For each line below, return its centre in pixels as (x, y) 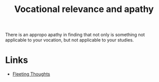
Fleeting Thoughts (31, 74)
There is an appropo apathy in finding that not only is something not (75, 35)
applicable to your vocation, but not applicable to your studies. (69, 40)
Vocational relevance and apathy (84, 9)
